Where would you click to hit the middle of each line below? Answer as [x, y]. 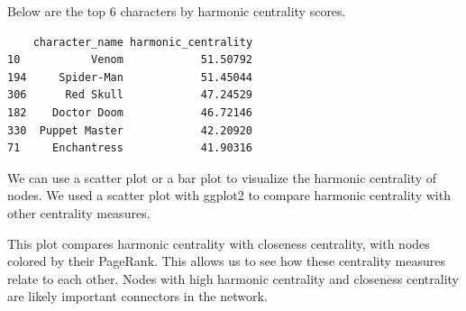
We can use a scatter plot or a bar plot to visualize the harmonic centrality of [222, 177]
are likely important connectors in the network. [137, 296]
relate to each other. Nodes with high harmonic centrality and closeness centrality [233, 278]
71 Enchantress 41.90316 [130, 148]
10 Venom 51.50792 [130, 60]
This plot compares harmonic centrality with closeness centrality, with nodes [219, 243]
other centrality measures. [79, 212]
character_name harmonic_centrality [143, 42]
